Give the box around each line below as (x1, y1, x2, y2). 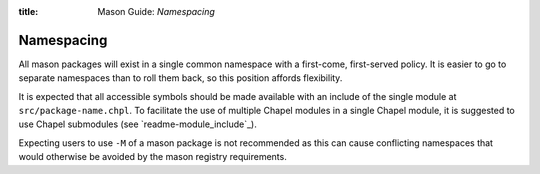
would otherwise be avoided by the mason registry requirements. (18, 151, 287, 163)
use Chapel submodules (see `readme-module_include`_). (18, 118, 257, 130)
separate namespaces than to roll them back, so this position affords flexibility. (18, 72, 343, 84)
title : (18, 6, 39, 17)
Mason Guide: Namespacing (97, 6, 215, 17)
